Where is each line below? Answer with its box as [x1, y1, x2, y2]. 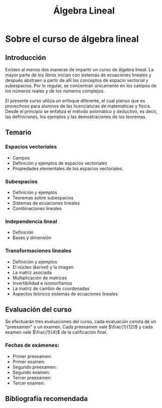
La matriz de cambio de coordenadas [12, 285, 90, 291]
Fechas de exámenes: [5, 342, 59, 349]
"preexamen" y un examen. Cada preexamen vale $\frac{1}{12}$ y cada [5, 324, 153, 330]
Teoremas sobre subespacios [12, 194, 73, 200]
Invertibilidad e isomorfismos [12, 280, 72, 286]
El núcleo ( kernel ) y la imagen [12, 264, 74, 270]
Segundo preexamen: [12, 364, 57, 370]
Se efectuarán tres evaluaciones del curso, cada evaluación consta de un [5, 319, 156, 325]
